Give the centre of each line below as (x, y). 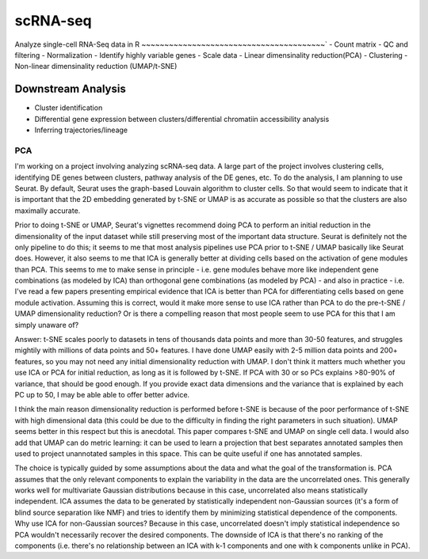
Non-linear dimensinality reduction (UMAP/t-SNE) (96, 67)
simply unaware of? (47, 325)
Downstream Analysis (70, 89)
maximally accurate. (48, 211)
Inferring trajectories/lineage (81, 130)
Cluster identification (69, 108)
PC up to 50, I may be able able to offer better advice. (102, 394)
